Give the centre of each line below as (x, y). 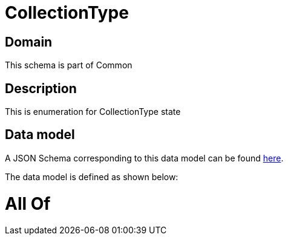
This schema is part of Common (69, 65)
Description (41, 88)
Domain (29, 42)
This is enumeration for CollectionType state (93, 112)
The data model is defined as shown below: (92, 177)
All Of (28, 203)
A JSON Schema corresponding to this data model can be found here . (144, 158)
